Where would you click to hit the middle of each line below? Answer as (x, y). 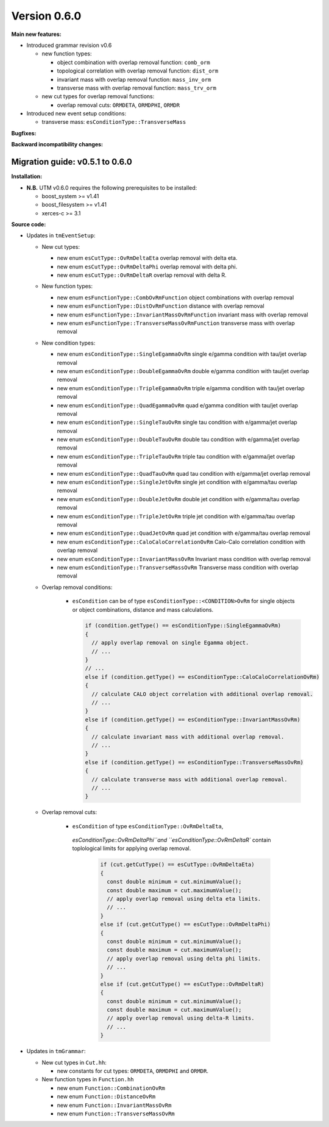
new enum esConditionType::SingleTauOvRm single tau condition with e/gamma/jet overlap (177, 422)
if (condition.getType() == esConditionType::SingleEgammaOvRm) (183, 626)
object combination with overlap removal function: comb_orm (133, 62)
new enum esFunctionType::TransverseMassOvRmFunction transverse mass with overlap (176, 323)
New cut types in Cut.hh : (74, 1062)
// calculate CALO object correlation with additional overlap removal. (203, 694)
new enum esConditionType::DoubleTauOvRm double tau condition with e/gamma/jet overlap (178, 440)
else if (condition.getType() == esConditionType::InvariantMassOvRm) (193, 719)
